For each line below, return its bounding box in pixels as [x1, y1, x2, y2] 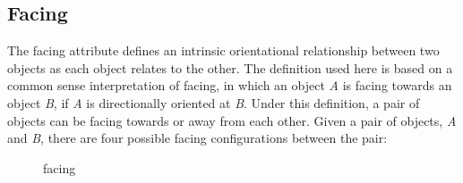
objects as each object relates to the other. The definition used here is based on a [7, 58, 453, 77]
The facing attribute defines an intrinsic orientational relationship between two [7, 41, 440, 60]
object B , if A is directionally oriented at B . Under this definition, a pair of [7, 93, 420, 112]
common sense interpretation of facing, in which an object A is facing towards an [7, 76, 452, 95]
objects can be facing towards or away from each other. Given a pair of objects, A [7, 111, 457, 129]
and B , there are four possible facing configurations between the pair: [7, 129, 388, 147]
